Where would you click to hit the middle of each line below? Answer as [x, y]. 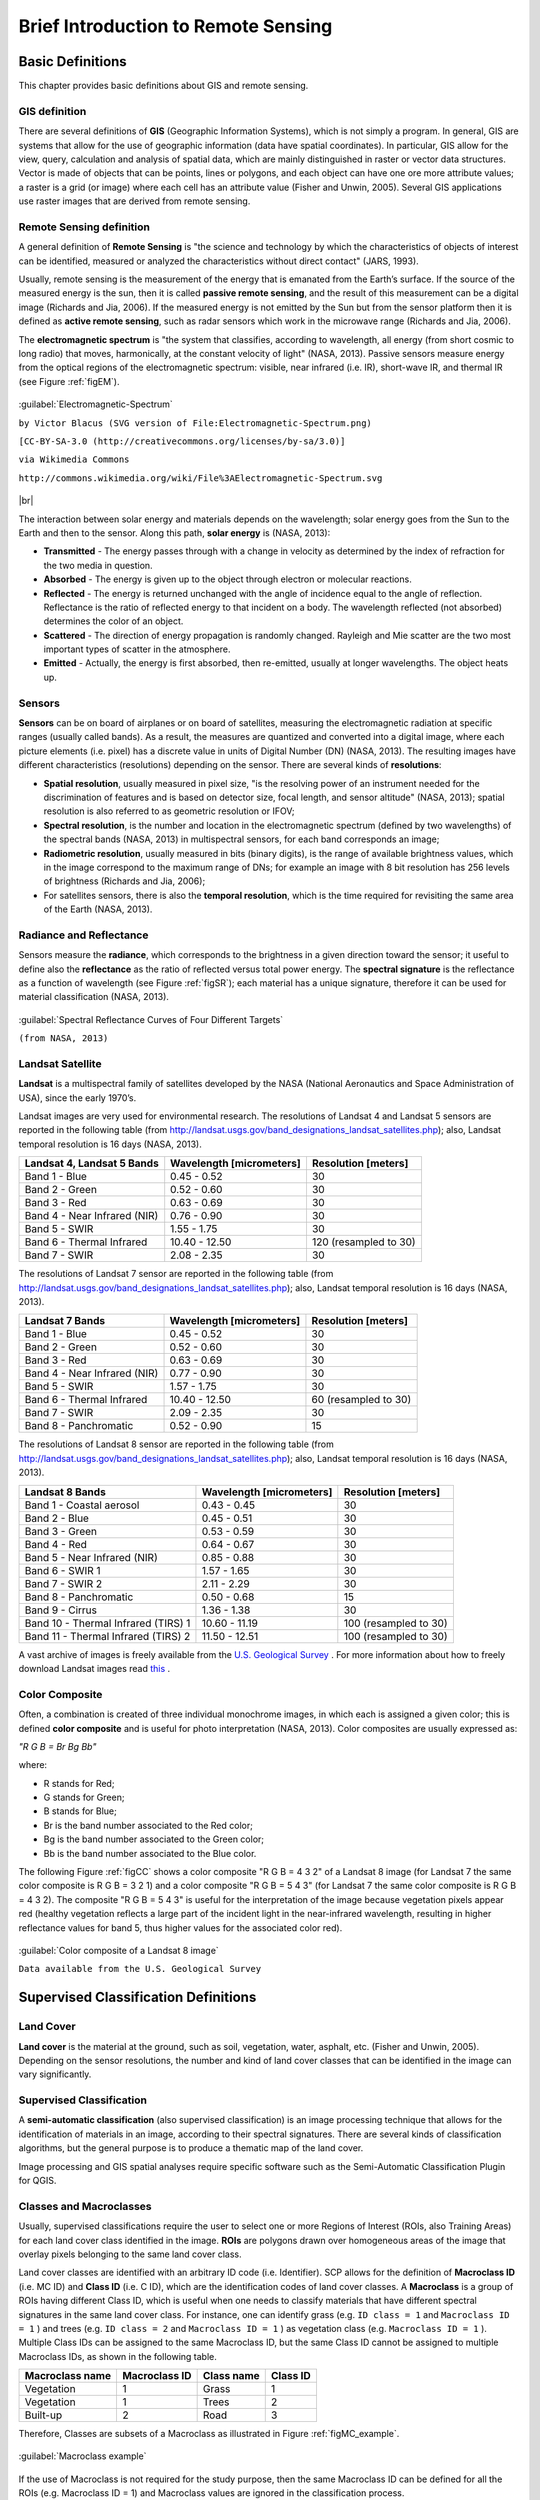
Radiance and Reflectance [83, 935]
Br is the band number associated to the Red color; [148, 1825]
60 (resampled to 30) [361, 1400]
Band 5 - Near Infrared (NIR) [91, 1557]
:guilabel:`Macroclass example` [82, 2456]
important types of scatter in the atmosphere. [137, 649]
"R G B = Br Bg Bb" [57, 1746]
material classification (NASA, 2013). [94, 997]
